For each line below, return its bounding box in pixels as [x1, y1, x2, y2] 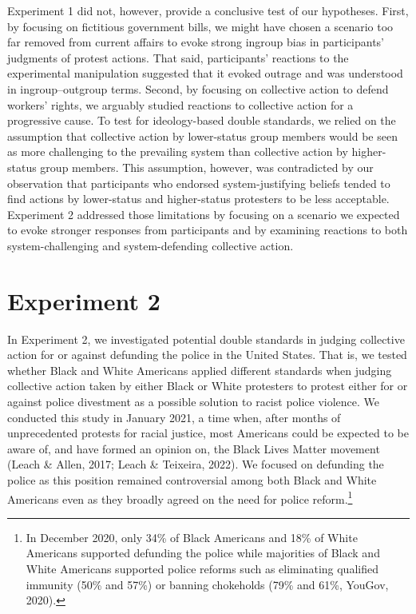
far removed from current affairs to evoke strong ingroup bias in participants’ [7, 34, 385, 50]
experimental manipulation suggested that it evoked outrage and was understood [7, 65, 403, 82]
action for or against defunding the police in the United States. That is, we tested [7, 346, 407, 363]
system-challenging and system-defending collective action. [7, 237, 294, 253]
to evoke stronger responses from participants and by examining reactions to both [7, 221, 408, 238]
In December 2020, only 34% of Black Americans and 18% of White [26, 528, 358, 545]
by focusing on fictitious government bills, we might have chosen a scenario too [7, 18, 394, 34]
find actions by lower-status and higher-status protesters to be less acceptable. [7, 190, 390, 207]
